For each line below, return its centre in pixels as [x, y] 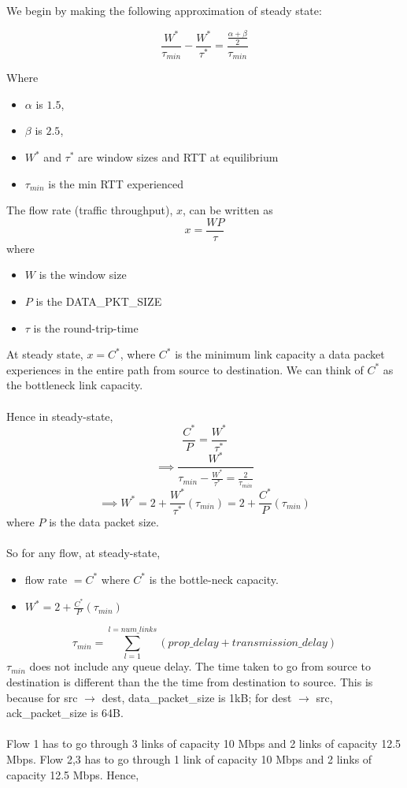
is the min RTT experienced [116, 183]
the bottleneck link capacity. [75, 385]
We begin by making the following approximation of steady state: [164, 10]
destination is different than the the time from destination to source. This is [190, 682]
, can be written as [228, 210]
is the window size [83, 275]
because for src [42, 697]
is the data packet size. [104, 522]
